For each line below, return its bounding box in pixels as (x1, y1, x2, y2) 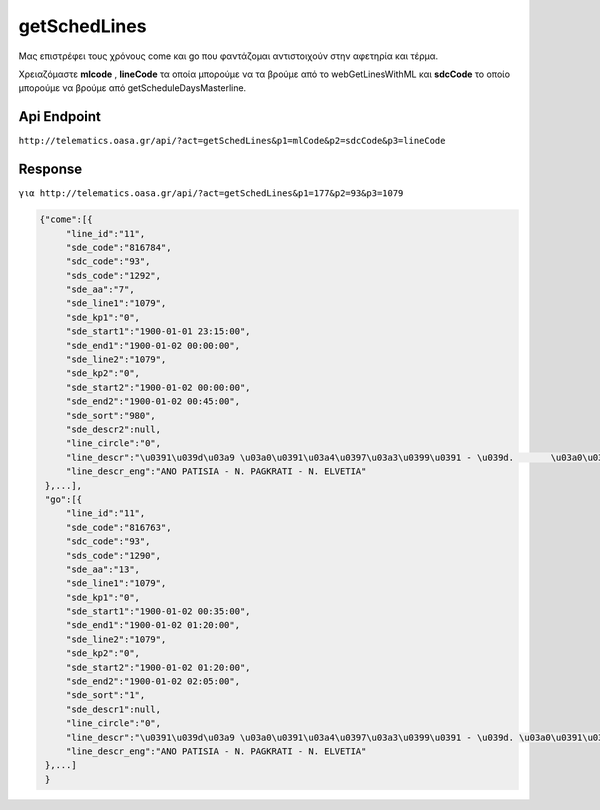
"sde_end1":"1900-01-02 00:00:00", (65, 340, 240, 351)
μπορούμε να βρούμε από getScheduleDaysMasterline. (18, 82, 247, 94)
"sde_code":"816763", (65, 521, 172, 533)
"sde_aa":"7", (65, 284, 135, 295)
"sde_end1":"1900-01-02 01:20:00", (65, 620, 240, 631)
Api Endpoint (18, 108, 102, 125)
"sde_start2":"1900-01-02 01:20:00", (65, 661, 251, 673)
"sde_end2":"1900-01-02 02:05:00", (65, 676, 240, 687)
